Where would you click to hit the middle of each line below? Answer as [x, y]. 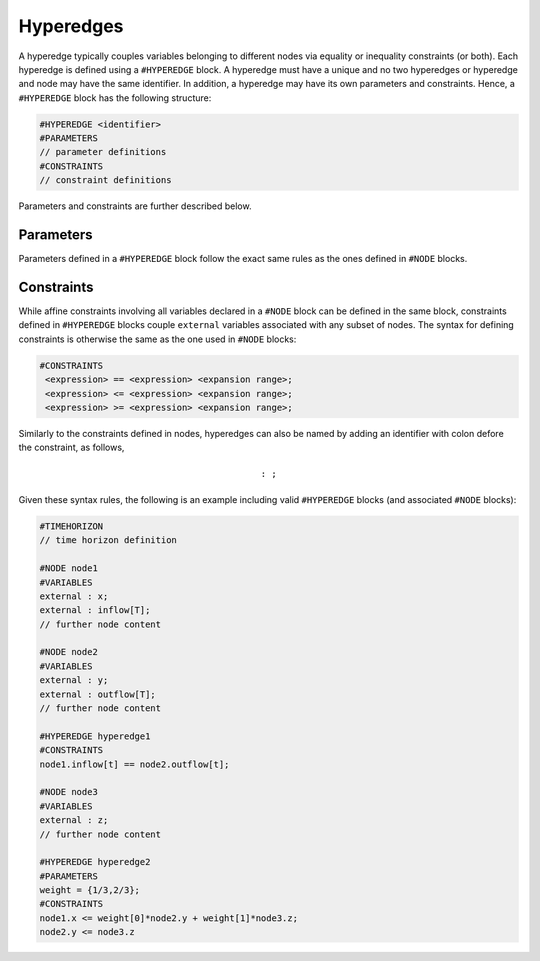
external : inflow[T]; [95, 610]
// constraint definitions [105, 180]
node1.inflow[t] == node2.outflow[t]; [134, 764]
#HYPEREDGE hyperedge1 [95, 736]
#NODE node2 [69, 652]
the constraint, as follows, [71, 447]
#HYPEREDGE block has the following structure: [115, 97]
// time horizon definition [108, 540]
